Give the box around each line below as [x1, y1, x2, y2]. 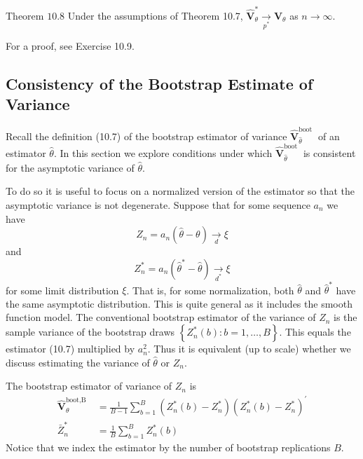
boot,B [65, 396, 86, 404]
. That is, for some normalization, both [126, 282, 294, 297]
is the [334, 310, 357, 324]
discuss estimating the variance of [6, 355, 150, 369]
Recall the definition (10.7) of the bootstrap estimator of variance [6, 128, 287, 143]
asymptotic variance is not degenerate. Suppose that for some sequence [6, 197, 310, 212]
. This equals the [279, 324, 351, 339]
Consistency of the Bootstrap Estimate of [6, 72, 313, 94]
